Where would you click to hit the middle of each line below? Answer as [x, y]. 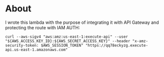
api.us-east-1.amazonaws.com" [37, 50]
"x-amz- [140, 41]
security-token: [22, 45]
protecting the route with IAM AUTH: [43, 27]
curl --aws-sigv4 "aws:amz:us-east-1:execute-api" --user [67, 37]
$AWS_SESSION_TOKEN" [62, 45]
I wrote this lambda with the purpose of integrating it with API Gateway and [82, 22]
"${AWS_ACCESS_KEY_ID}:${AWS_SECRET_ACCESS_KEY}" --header [68, 41]
